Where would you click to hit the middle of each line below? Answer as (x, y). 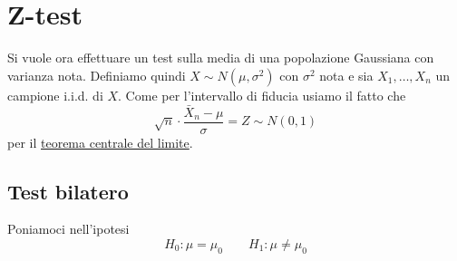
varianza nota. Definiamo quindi (97, 75)
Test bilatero (68, 191)
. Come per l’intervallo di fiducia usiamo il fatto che (262, 95)
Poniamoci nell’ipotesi (68, 229)
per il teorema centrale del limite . (100, 142)
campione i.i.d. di (55, 95)
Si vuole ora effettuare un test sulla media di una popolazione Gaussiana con (221, 58)
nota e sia (346, 75)
